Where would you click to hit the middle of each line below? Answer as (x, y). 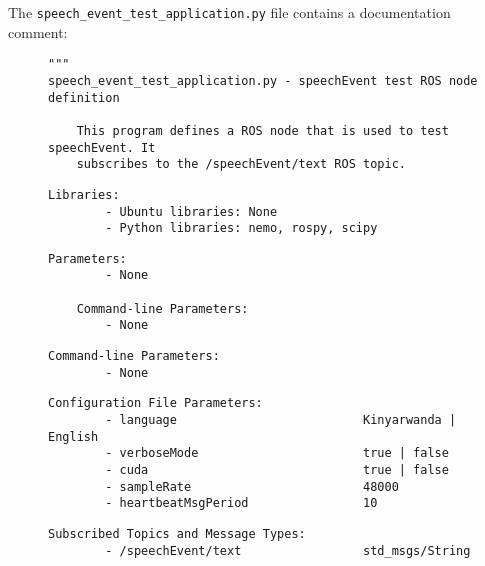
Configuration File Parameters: (155, 403)
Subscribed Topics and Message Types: (177, 534)
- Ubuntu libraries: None (191, 211)
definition (84, 97)
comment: (38, 31)
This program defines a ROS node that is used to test (262, 130)
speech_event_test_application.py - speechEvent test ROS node (263, 80)
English (73, 436)
